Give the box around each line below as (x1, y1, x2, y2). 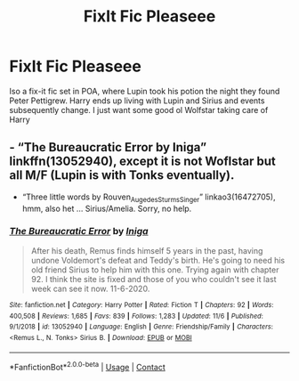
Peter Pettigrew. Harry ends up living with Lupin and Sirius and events (9, 95, 265, 106)
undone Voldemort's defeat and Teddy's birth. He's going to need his (30, 255, 286, 265)
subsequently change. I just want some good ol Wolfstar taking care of (9, 104, 269, 115)
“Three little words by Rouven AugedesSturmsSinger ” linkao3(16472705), (21, 191, 276, 204)
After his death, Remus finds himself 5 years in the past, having (30, 245, 263, 255)
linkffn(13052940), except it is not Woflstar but (9, 154, 276, 169)
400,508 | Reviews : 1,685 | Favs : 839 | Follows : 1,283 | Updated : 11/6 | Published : (9, 312, 264, 320)
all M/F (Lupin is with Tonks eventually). (9, 167, 235, 183)
